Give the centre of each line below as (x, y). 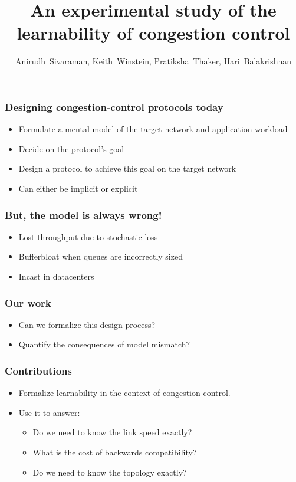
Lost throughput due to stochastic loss (88, 236)
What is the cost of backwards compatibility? (115, 452)
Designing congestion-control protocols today (114, 106)
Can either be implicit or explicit (78, 188)
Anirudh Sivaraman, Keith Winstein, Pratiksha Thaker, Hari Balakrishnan (153, 61)
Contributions (38, 370)
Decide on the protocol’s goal (71, 148)
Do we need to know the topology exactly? (110, 472)
